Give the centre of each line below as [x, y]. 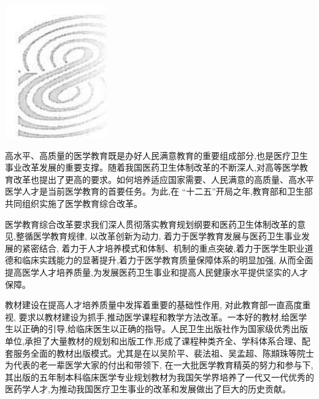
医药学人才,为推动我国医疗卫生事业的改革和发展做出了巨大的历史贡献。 [148, 389]
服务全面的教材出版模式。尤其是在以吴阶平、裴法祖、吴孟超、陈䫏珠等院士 [163, 353]
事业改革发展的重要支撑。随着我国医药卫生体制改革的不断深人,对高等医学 [152, 167]
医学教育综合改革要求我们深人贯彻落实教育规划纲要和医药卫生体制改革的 [151, 224]
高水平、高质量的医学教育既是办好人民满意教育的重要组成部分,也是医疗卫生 [156, 155]
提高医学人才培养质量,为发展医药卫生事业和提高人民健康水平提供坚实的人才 [156, 272]
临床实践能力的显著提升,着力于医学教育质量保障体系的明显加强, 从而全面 [167, 260]
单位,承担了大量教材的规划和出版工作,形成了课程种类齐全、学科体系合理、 [153, 340]
